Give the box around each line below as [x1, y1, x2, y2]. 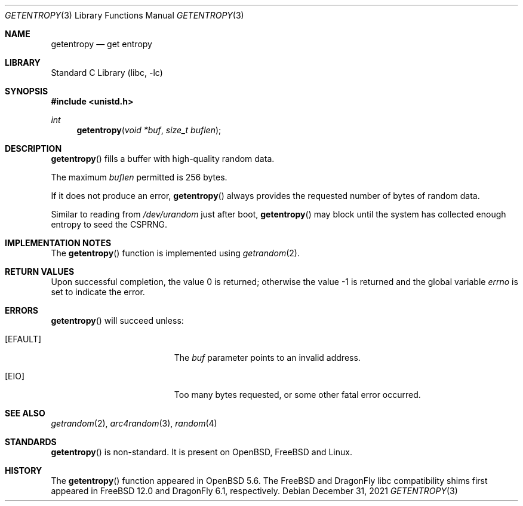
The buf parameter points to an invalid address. [174, 352, 361, 363]
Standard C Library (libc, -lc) [51, 68, 163, 78]
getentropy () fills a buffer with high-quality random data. [51, 154, 275, 164]
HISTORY [5, 465, 42, 476]
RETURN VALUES [5, 266, 75, 277]
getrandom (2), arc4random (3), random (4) [51, 418, 217, 428]
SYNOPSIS [5, 86, 48, 96]
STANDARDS [5, 437, 57, 447]
